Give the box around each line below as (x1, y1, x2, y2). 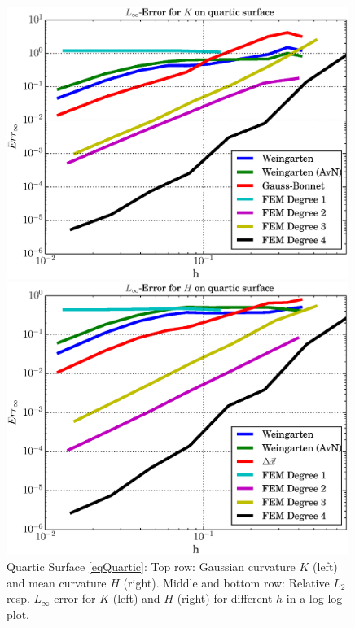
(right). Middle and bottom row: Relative (123, 573, 330, 591)
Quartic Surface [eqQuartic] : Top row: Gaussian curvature (7, 557, 296, 574)
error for (54, 590, 96, 607)
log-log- (309, 590, 346, 607)
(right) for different (177, 590, 273, 607)
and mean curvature (7, 573, 107, 591)
